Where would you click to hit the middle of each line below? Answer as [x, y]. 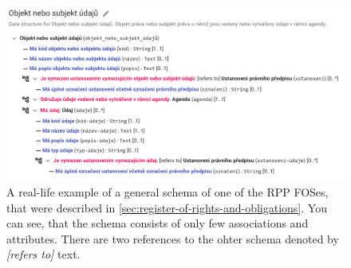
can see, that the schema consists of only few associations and [158, 223]
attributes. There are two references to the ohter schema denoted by [173, 238]
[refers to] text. [43, 254]
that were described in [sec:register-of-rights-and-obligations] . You [167, 207]
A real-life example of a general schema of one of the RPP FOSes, [168, 192]
